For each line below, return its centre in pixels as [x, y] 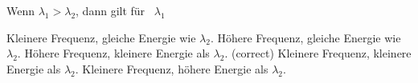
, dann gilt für [111, 10]
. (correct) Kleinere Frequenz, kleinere [318, 53]
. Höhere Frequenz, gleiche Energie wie [305, 37]
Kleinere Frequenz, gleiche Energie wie [101, 37]
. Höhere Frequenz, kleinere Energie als [113, 53]
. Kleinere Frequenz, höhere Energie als [172, 68]
